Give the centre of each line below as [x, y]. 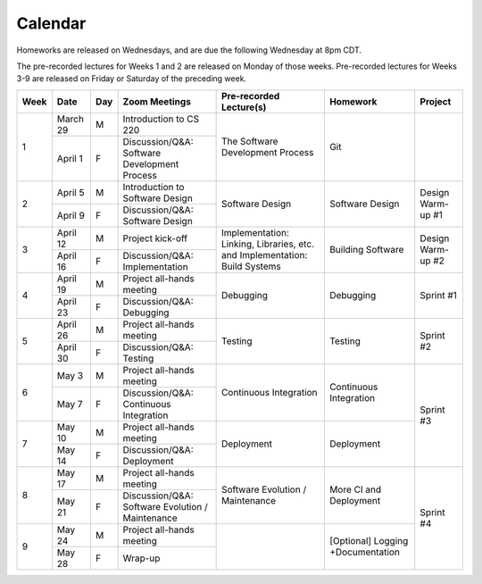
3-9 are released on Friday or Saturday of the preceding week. [132, 79]
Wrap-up [141, 558]
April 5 [71, 192]
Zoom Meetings [157, 101]
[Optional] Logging [369, 541]
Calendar [51, 23]
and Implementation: [264, 255]
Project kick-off [155, 238]
